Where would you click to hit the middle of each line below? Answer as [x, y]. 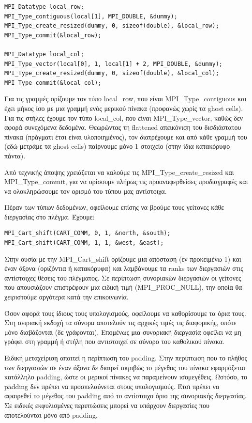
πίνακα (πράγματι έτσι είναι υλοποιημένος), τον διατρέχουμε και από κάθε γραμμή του [126, 136]
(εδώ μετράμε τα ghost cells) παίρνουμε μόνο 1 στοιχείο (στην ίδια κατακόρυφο [117, 146]
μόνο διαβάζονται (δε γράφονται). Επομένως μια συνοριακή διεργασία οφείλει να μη [123, 332]
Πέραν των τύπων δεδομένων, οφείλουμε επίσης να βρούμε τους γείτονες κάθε [114, 207]
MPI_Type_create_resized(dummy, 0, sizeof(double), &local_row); [112, 26]
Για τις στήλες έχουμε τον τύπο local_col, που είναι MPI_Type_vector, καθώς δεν [124, 117]
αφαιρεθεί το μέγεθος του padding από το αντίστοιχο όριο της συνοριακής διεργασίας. [126, 396]
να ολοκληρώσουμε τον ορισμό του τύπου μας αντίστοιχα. [86, 191]
